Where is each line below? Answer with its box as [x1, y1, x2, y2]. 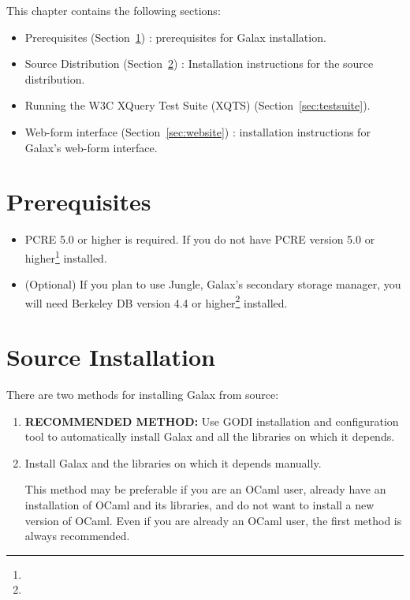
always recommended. [24, 527, 130, 544]
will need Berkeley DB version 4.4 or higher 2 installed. [24, 292, 288, 311]
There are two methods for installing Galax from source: [6, 386, 279, 403]
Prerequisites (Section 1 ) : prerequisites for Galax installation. [24, 28, 326, 45]
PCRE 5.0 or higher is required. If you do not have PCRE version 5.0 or [24, 231, 375, 248]
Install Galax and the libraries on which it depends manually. [24, 454, 322, 471]
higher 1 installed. [24, 247, 107, 266]
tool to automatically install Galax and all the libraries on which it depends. [24, 428, 395, 445]
